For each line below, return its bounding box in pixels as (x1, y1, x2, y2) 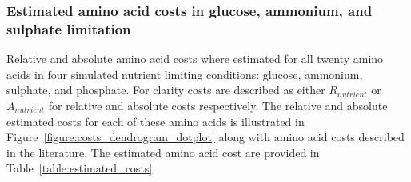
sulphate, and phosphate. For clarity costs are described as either (6, 81, 325, 98)
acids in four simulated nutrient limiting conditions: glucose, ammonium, (6, 65, 363, 82)
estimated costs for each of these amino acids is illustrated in (6, 113, 305, 129)
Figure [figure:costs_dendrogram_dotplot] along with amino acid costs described (6, 129, 405, 145)
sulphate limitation (6, 18, 131, 38)
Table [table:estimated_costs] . (6, 160, 156, 176)
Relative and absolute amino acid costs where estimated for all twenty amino (6, 50, 384, 67)
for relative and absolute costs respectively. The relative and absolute (48, 97, 388, 113)
